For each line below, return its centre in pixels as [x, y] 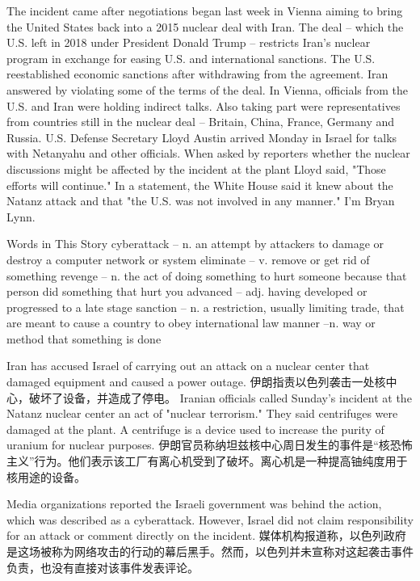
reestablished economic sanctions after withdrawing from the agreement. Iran [197, 74]
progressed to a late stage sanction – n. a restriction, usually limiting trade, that [206, 307]
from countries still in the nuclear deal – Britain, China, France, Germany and [201, 122]
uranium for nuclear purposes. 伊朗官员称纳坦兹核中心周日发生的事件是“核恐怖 [210, 445]
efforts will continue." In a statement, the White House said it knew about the [200, 185]
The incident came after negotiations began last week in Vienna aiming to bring [205, 11]
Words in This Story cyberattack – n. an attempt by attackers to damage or [195, 244]
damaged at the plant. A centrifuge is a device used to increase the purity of [195, 429]
